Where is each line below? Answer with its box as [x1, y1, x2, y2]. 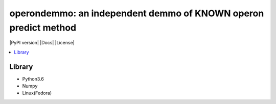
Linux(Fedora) [22, 90, 52, 96]
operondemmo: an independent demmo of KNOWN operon [9, 8, 264, 19]
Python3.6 [22, 75, 44, 82]
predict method [9, 22, 77, 33]
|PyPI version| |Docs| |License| [9, 40, 75, 46]
